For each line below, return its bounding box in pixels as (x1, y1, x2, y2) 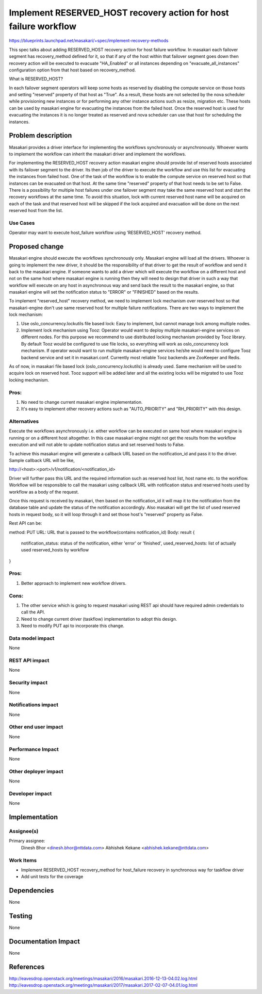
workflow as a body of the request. (9, 489, 79, 495)
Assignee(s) (9, 828, 39, 835)
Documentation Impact (9, 937, 80, 945)
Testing (9, 912, 33, 920)
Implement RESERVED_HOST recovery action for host (9, 7, 229, 18)
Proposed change (9, 243, 64, 251)
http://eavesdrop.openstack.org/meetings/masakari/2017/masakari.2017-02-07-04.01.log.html (9, 982, 198, 988)
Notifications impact (9, 701, 58, 708)
